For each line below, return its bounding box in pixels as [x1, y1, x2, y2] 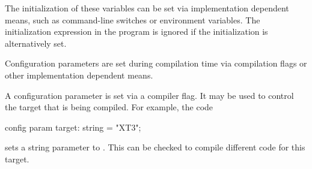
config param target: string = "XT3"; [5, 120, 141, 133]
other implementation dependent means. [5, 68, 153, 81]
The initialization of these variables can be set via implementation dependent [5, 2, 289, 14]
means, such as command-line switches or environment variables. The [5, 13, 260, 26]
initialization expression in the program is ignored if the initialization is [5, 25, 268, 38]
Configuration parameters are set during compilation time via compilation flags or [5, 57, 307, 70]
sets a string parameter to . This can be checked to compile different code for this [5, 141, 305, 153]
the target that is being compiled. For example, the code [5, 101, 213, 113]
